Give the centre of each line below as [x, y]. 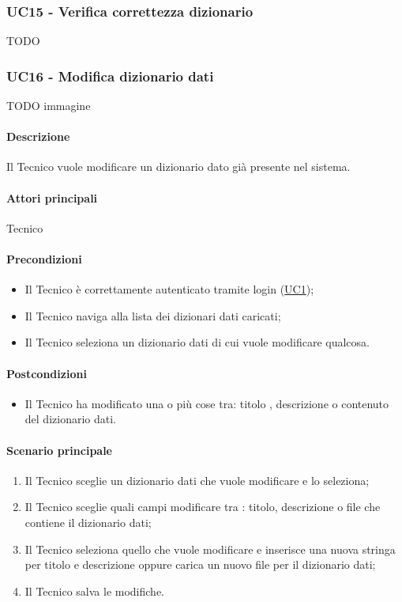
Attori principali [52, 197]
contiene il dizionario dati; [88, 522]
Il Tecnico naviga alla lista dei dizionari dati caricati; [153, 315]
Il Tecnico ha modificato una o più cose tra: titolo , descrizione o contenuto [207, 403]
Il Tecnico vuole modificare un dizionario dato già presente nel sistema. [178, 167]
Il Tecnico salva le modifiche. [95, 591]
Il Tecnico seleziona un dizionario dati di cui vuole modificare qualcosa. [197, 342]
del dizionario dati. [70, 419]
